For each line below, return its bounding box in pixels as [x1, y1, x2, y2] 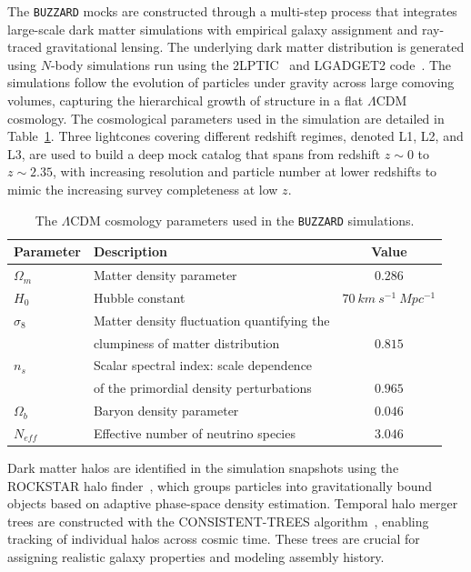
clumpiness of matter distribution [93, 333, 280, 352]
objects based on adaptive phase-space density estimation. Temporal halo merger [7, 494, 458, 513]
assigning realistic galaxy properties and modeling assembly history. [7, 547, 385, 567]
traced [7, 37, 43, 56]
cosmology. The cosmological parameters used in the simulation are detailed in [7, 108, 445, 127]
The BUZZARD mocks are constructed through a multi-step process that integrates [7, 2, 457, 20]
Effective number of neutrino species [93, 424, 296, 442]
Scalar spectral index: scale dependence [93, 356, 313, 375]
